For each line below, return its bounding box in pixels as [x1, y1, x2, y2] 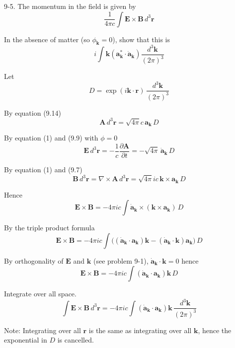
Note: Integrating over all [4, 325, 81, 335]
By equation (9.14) [4, 107, 61, 118]
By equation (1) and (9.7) [4, 164, 82, 174]
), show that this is [112, 34, 170, 44]
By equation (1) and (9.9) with [4, 133, 98, 143]
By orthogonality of [4, 255, 64, 266]
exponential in [4, 335, 47, 345]
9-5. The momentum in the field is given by [4, 1, 136, 11]
